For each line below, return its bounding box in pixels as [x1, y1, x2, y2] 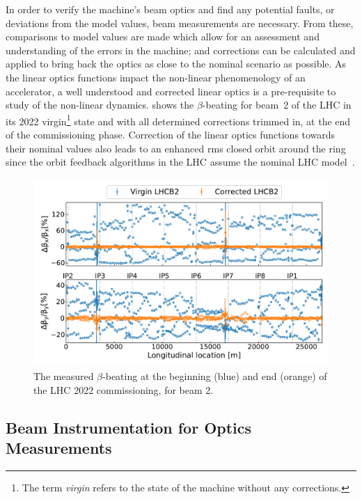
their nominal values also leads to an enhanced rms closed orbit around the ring [6, 141, 346, 155]
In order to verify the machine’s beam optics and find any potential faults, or [6, 2, 335, 16]
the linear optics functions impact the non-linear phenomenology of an [6, 70, 306, 84]
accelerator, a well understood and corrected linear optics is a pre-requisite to [6, 84, 336, 98]
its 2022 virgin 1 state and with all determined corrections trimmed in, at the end [6, 111, 351, 128]
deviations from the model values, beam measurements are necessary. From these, [6, 15, 354, 30]
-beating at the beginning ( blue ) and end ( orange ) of [102, 368, 327, 383]
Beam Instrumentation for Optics [6, 416, 252, 438]
